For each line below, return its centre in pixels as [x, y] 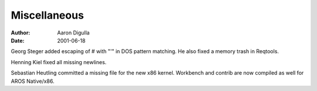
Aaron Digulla [74, 33]
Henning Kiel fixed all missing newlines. [59, 62]
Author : [21, 33]
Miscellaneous [48, 15]
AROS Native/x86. [33, 81]
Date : [18, 40]
